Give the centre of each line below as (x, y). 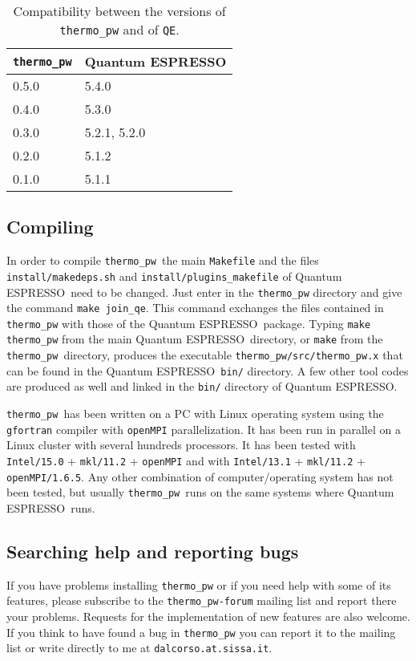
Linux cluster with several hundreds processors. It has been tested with (181, 445)
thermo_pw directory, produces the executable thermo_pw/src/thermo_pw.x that (205, 355)
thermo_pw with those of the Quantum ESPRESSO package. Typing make (189, 323)
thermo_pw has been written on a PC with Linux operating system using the (195, 414)
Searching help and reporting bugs (153, 551)
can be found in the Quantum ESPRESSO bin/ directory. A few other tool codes (208, 370)
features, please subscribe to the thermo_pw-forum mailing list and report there (202, 600)
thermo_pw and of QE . (119, 29)
